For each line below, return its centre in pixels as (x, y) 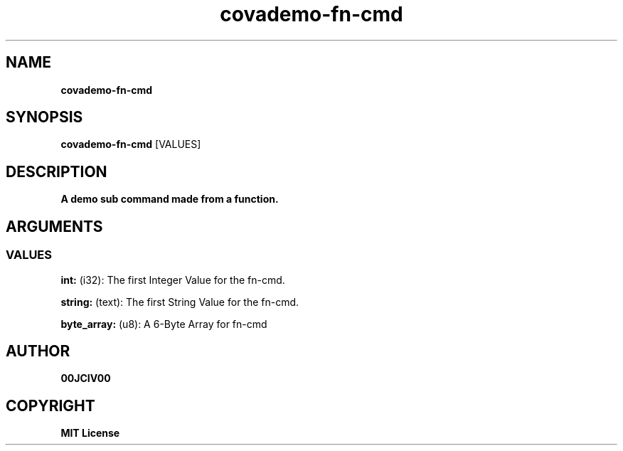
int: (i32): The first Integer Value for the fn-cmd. (173, 280)
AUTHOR (38, 351)
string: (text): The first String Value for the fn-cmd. (180, 302)
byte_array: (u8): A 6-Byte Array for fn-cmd (164, 324)
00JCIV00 (86, 378)
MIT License (90, 433)
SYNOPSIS (44, 117)
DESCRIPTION (57, 171)
